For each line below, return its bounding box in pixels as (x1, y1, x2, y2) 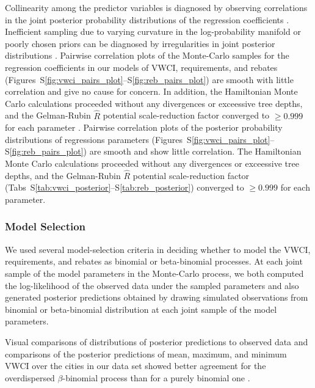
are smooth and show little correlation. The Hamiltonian (89, 145, 302, 158)
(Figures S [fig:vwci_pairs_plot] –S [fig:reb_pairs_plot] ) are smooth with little (5, 73, 294, 86)
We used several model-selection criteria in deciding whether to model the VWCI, (5, 243, 311, 255)
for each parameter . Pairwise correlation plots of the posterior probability (5, 121, 283, 134)
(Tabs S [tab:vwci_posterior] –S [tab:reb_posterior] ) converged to (5, 181, 244, 194)
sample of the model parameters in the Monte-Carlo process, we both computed (5, 266, 304, 279)
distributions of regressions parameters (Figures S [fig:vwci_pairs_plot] (5, 133, 270, 145)
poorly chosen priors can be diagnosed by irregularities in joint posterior (5, 37, 275, 49)
